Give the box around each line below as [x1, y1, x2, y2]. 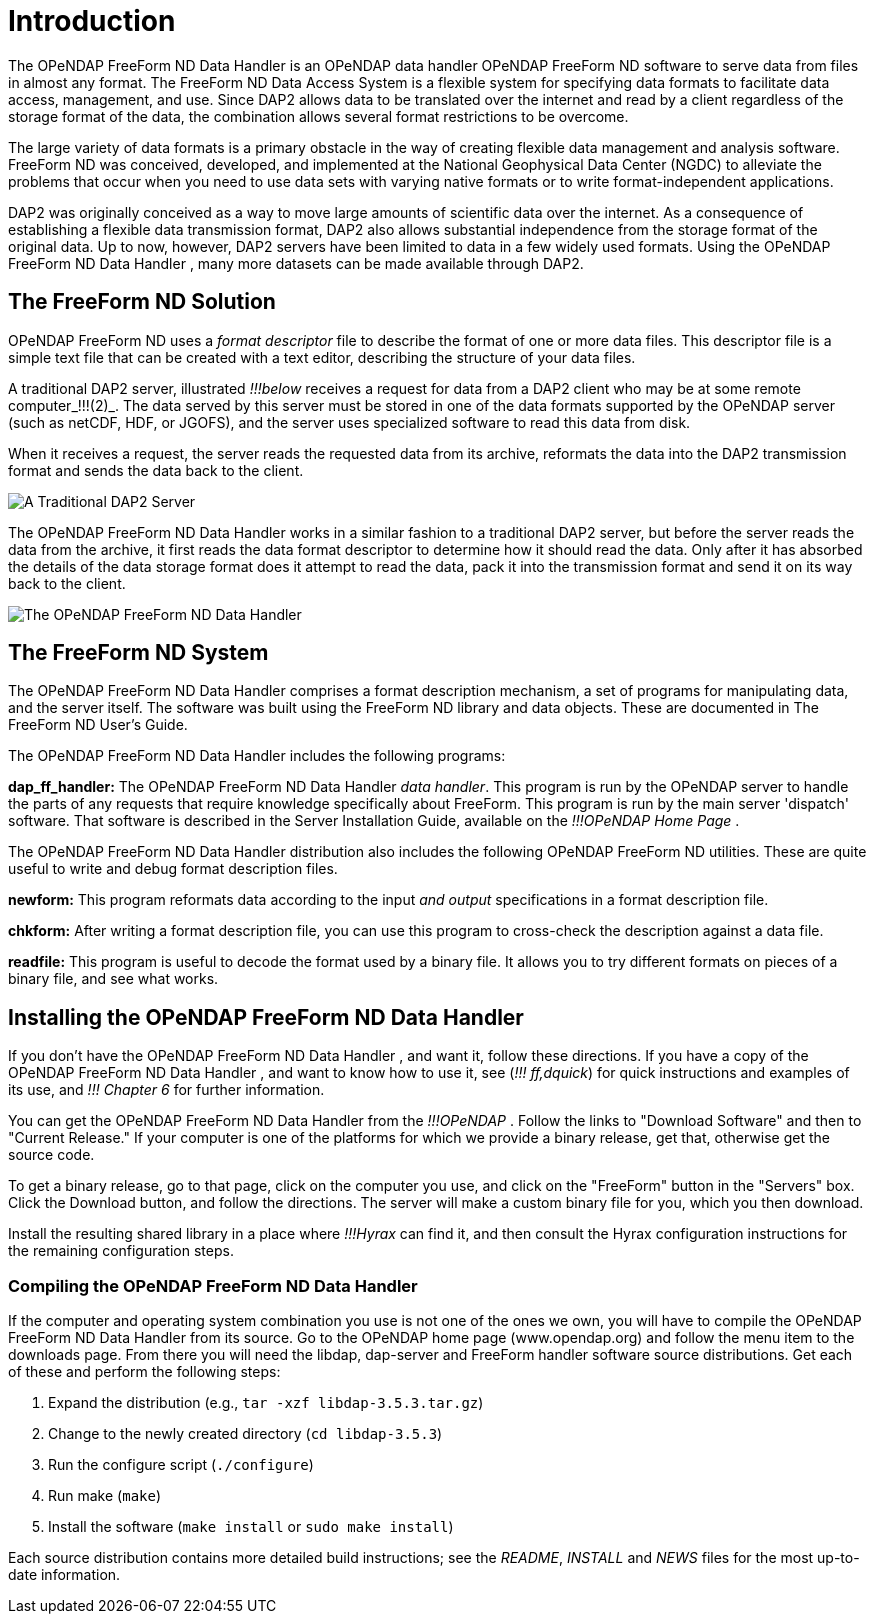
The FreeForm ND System [8, 640, 269, 666]
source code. [8, 1146, 95, 1164]
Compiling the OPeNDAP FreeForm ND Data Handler [8, 1275, 418, 1296]
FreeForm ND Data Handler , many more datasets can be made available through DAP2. [8, 254, 584, 272]
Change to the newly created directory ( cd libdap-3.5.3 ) [48, 1425, 443, 1443]
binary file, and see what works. [8, 970, 219, 988]
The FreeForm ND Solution [8, 289, 276, 315]
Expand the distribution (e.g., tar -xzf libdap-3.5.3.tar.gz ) [48, 1394, 484, 1412]
